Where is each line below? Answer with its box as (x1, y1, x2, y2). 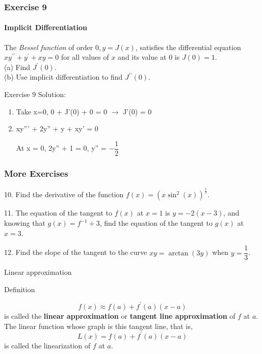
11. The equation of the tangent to (4, 207, 112, 218)
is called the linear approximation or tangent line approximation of (4, 310, 235, 321)
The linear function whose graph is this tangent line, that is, (4, 320, 193, 331)
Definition (4, 284, 35, 294)
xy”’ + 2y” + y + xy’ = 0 (16, 123, 98, 134)
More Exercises (4, 167, 68, 179)
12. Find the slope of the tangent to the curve (4, 247, 147, 257)
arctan (168, 249, 189, 257)
